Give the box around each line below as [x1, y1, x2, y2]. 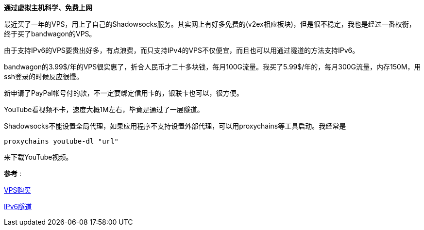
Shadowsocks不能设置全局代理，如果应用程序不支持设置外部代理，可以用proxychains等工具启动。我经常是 [4, 122, 346, 130]
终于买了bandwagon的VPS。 [4, 30, 96, 38]
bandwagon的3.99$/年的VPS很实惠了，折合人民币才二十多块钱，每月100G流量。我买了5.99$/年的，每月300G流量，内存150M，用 [4, 63, 421, 71]
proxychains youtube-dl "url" [4, 137, 119, 145]
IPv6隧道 [4, 202, 32, 211]
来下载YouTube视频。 [4, 153, 73, 161]
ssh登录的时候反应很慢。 [4, 72, 84, 81]
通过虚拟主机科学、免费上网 [4, 3, 92, 12]
